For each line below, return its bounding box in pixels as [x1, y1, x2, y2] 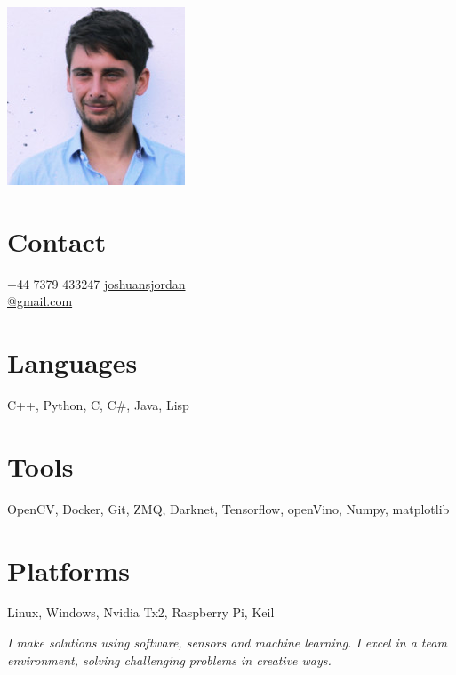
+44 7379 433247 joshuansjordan [7, 274, 186, 293]
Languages [7, 344, 138, 381]
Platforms [7, 551, 130, 588]
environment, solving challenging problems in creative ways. [7, 650, 332, 669]
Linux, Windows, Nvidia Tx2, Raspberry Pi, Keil [7, 603, 275, 622]
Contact [7, 222, 107, 259]
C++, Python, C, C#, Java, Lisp [7, 396, 189, 414]
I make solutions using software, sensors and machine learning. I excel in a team [7, 633, 447, 652]
